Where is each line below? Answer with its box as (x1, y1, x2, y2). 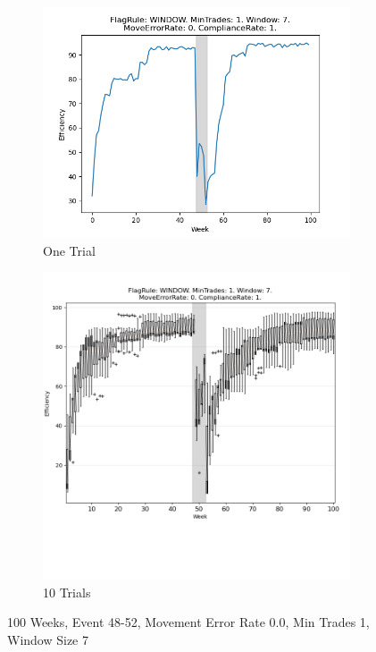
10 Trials (43, 582, 91, 601)
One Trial (43, 241, 96, 259)
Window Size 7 (7, 630, 88, 648)
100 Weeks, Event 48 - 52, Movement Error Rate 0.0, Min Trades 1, (7, 613, 370, 631)
